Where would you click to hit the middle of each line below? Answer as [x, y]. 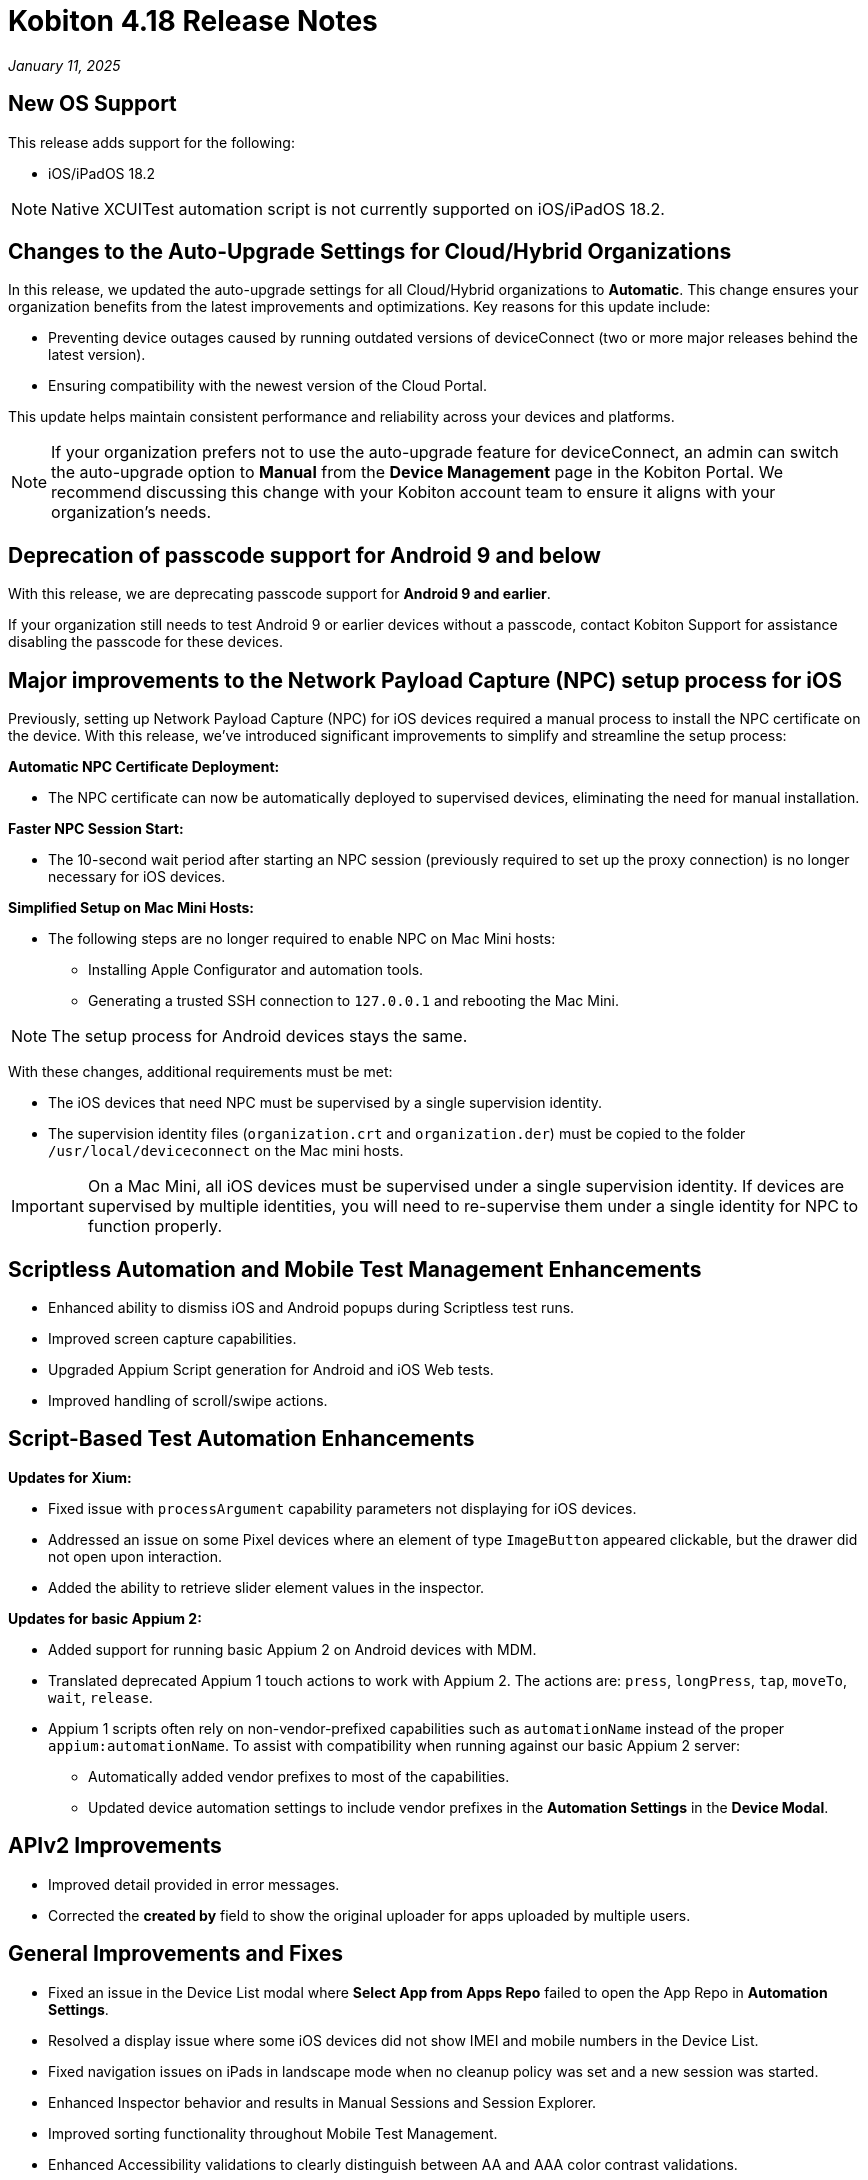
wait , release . [100, 1697]
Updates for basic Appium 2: [105, 1618]
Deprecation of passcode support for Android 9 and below [304, 555]
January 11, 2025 [64, 65]
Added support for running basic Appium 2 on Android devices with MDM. [292, 1649]
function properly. [154, 1226]
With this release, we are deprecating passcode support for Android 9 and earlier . [279, 594]
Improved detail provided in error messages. [194, 1884]
